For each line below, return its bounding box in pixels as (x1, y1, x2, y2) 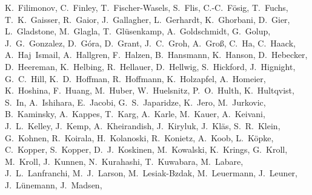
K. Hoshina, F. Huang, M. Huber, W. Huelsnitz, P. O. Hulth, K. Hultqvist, (5, 84, 294, 97)
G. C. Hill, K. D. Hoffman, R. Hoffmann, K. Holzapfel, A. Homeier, (5, 72, 266, 85)
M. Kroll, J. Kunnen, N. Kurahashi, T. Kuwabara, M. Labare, (5, 155, 244, 167)
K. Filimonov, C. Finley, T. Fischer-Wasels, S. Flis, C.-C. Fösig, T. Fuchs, (5, 1, 288, 13)
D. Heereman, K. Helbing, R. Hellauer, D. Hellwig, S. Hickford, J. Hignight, (5, 60, 296, 72)
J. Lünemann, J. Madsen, (5, 178, 102, 191)
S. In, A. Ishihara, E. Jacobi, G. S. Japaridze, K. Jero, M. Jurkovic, (5, 95, 266, 108)
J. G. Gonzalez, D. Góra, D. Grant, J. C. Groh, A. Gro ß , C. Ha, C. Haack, (5, 36, 296, 49)
